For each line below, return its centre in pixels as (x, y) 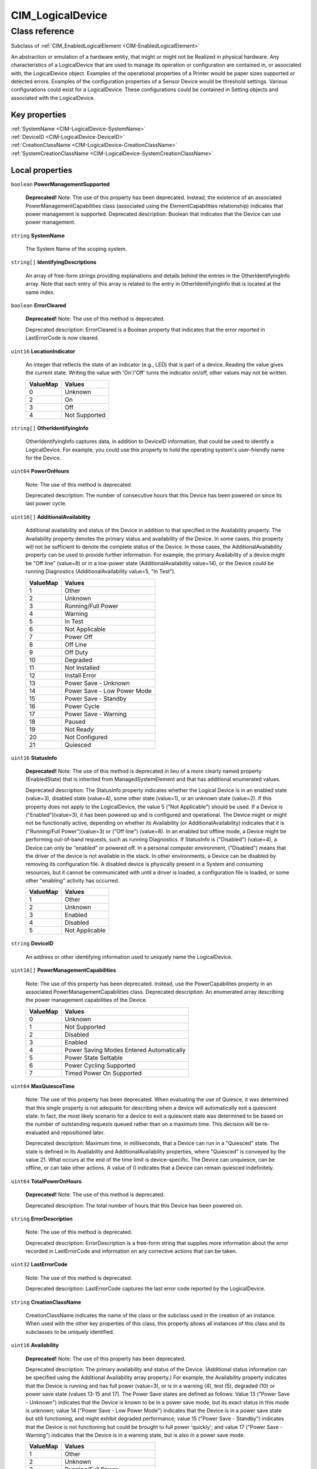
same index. (40, 292)
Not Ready (79, 729)
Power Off (79, 636)
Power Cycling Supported (100, 1065)
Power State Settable (94, 1058)
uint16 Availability (35, 1345)
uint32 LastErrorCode (39, 1265)
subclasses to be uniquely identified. (70, 1332)
